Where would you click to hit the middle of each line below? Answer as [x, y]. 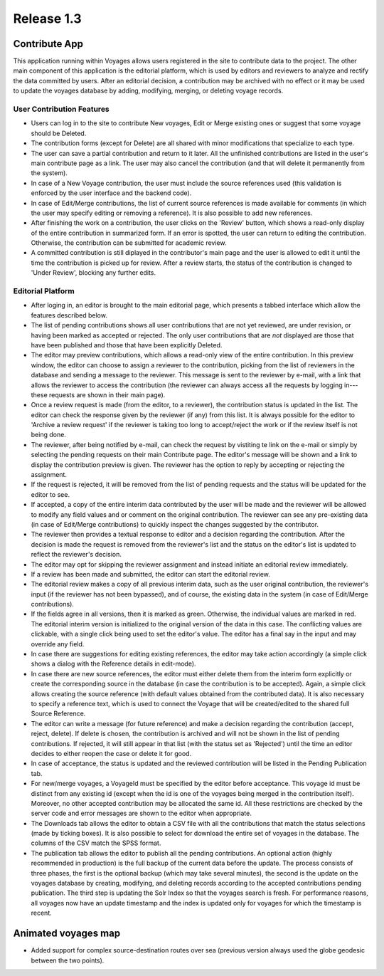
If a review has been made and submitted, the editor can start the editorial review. [150, 574]
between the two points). [68, 960]
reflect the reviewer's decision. [76, 555]
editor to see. [50, 494]
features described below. [69, 315]
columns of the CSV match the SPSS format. [96, 843]
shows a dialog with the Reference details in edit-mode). [113, 664]
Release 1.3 [47, 19]
